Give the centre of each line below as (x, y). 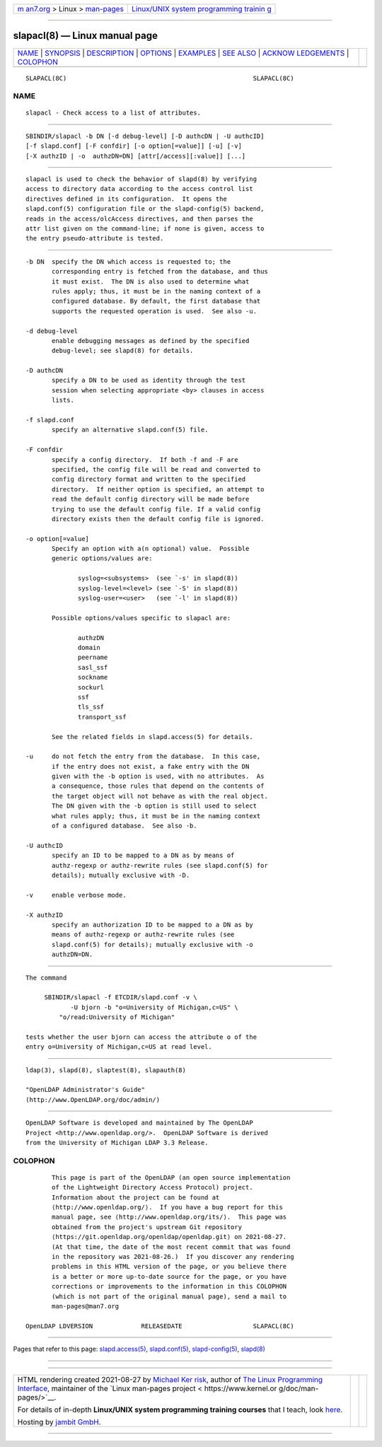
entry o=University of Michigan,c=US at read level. (119, 1047)
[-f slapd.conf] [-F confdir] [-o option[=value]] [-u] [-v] (134, 146)
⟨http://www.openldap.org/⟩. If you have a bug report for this (167, 1207)
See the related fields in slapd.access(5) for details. (153, 737)
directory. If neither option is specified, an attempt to (158, 489)
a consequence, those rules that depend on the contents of (158, 786)
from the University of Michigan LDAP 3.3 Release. (117, 1143)
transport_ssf (102, 717)
